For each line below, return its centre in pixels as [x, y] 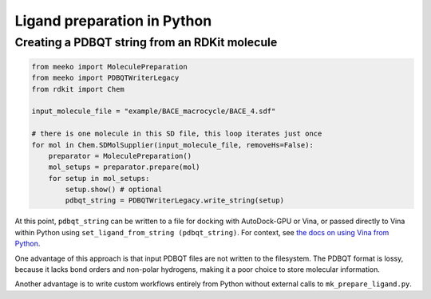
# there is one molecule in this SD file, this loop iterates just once [177, 134]
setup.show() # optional [114, 190]
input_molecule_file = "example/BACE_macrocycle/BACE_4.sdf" [154, 111]
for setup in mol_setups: [99, 178]
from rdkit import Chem [78, 89]
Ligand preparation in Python [113, 21]
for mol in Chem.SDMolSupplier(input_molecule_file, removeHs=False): [173, 145]
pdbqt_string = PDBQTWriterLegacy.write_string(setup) [175, 201]
